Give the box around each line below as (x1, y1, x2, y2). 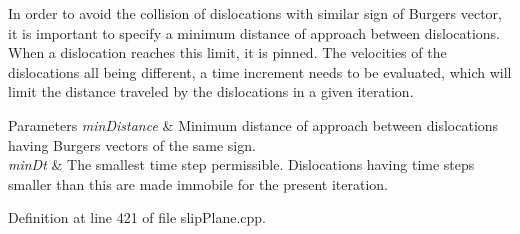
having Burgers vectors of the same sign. (8, 134, 256, 155)
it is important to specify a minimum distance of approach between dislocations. (8, 22, 501, 43)
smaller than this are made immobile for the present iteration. (8, 173, 388, 194)
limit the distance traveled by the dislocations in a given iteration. (8, 81, 414, 102)
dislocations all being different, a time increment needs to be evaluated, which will (8, 61, 512, 82)
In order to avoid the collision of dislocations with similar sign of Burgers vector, (8, 3, 503, 23)
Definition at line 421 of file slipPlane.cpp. (8, 207, 266, 228)
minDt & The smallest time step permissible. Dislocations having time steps (8, 154, 475, 175)
